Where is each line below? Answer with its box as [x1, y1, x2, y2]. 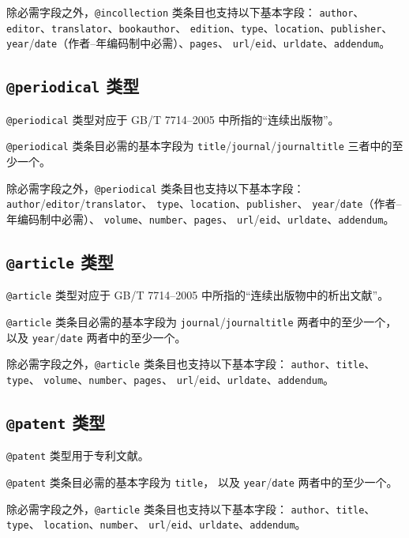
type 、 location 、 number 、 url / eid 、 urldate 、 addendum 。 [6, 516, 306, 532]
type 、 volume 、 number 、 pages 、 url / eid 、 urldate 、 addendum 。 [6, 371, 335, 388]
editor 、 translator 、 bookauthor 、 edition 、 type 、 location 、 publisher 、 [6, 19, 393, 36]
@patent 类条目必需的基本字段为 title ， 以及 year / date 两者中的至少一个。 [6, 474, 398, 491]
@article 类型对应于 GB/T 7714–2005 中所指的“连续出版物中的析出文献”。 [6, 287, 389, 303]
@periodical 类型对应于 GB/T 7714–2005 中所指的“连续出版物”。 [6, 111, 340, 127]
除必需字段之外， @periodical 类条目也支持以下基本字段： [6, 179, 305, 196]
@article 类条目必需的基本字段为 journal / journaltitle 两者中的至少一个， [6, 314, 397, 330]
